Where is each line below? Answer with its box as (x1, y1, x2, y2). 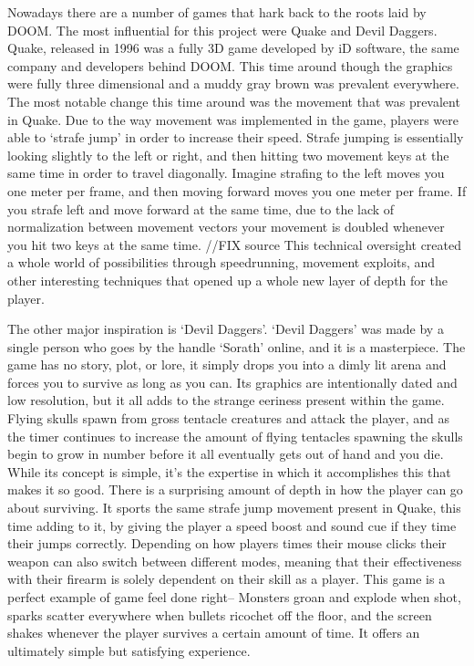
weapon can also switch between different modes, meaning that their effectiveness (7, 551, 462, 570)
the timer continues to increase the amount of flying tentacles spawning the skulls (7, 426, 463, 445)
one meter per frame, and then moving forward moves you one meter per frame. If (7, 181, 467, 200)
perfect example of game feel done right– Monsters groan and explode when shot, (7, 588, 461, 606)
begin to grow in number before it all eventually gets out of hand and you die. (7, 444, 444, 463)
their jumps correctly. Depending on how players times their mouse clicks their (7, 534, 447, 553)
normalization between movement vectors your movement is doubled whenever (7, 217, 445, 236)
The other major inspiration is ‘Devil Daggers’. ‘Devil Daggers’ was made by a (7, 319, 444, 338)
